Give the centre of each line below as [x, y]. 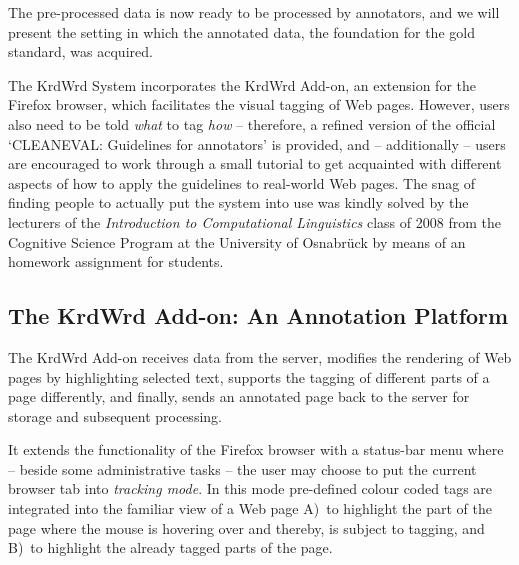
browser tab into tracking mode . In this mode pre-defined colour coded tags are [250, 488]
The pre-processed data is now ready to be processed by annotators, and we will [254, 12]
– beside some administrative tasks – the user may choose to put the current [242, 468]
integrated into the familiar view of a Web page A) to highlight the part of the [250, 508]
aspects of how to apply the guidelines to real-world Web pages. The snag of [242, 182]
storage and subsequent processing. [115, 415]
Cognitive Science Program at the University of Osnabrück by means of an [237, 241]
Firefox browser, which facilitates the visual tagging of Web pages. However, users [259, 104]
